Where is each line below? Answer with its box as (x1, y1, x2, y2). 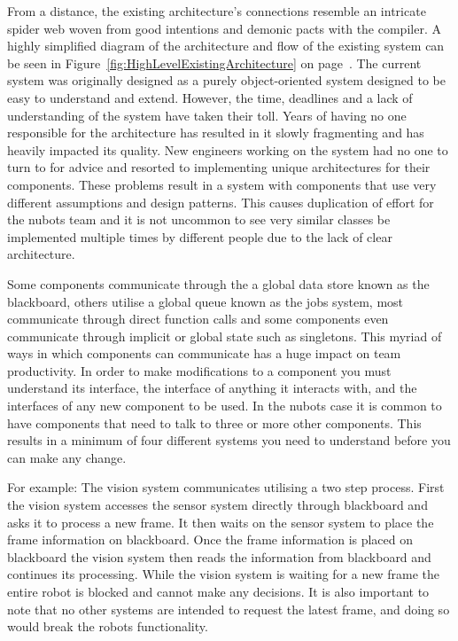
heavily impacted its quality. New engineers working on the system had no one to (7, 140, 448, 159)
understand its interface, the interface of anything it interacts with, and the (7, 379, 417, 397)
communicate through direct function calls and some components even (7, 309, 389, 328)
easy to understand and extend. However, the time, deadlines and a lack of (7, 88, 413, 106)
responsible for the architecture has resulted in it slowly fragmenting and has (7, 123, 424, 142)
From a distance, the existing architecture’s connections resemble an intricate (7, 2, 426, 20)
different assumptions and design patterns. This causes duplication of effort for (7, 192, 434, 211)
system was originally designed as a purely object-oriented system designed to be (7, 71, 446, 90)
